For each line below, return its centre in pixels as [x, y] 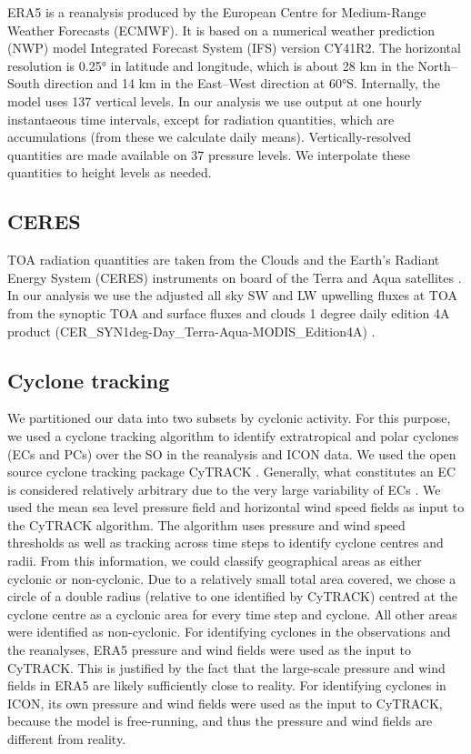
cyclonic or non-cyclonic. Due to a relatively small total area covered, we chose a [232, 578]
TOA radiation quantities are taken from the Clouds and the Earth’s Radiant [224, 260]
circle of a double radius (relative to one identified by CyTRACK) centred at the [233, 596]
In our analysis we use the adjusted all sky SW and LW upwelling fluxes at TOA [232, 295]
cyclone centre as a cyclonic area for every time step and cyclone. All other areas [232, 613]
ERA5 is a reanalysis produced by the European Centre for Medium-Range [217, 12]
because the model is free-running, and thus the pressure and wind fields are [220, 721]
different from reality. [67, 739]
